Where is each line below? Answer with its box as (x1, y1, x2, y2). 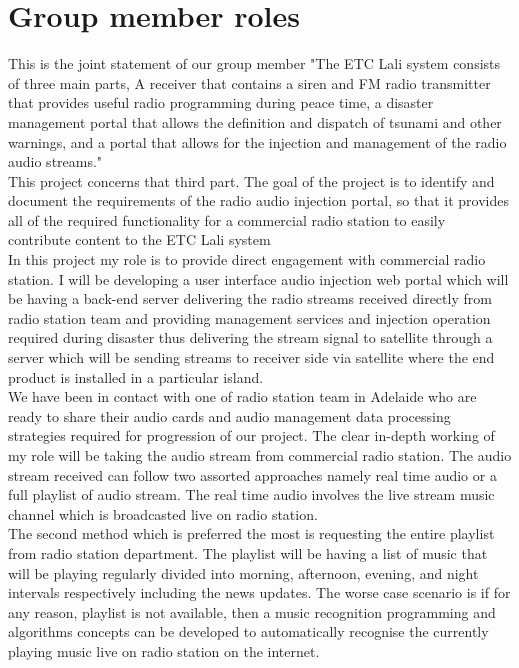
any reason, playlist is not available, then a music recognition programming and (8, 601, 496, 622)
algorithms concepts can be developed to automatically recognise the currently (8, 621, 489, 642)
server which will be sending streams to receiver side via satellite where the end (8, 347, 495, 368)
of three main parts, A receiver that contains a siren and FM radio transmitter (8, 72, 491, 93)
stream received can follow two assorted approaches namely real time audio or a (8, 464, 497, 485)
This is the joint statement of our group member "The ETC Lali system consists (8, 53, 501, 74)
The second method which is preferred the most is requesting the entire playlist (8, 523, 495, 544)
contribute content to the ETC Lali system (8, 229, 271, 250)
